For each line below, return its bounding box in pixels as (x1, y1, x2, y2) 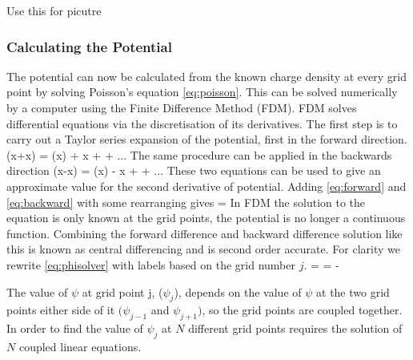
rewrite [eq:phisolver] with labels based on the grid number (6, 256, 295, 273)
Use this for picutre (6, 2, 102, 18)
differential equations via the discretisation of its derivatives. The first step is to (6, 115, 398, 131)
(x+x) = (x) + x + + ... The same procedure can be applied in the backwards (6, 146, 392, 163)
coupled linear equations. (18, 338, 142, 354)
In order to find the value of (6, 320, 143, 337)
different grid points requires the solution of (188, 320, 403, 337)
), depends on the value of (174, 283, 302, 300)
